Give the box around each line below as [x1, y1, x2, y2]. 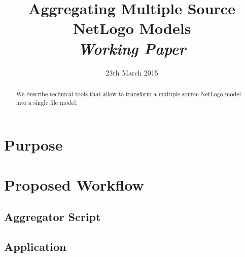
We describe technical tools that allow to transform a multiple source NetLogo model [16, 89, 241, 98]
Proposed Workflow [4, 174, 144, 195]
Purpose [4, 134, 63, 155]
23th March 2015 [106, 67, 158, 78]
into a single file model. [16, 98, 78, 106]
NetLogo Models [73, 18, 191, 39]
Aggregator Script [4, 209, 101, 225]
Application [4, 238, 66, 254]
